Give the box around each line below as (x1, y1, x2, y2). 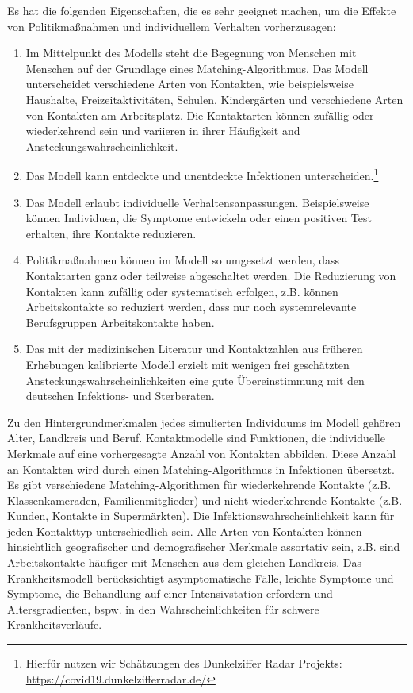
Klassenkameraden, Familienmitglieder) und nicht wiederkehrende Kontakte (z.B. (7, 491, 403, 508)
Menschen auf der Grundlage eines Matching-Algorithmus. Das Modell (25, 60, 369, 76)
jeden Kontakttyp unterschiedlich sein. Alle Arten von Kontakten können (7, 522, 362, 539)
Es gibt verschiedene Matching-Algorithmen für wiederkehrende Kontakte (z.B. (7, 476, 392, 493)
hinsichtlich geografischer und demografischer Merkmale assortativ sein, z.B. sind (7, 538, 400, 555)
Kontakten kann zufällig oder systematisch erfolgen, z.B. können (25, 283, 338, 299)
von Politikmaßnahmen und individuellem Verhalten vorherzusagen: (7, 17, 336, 34)
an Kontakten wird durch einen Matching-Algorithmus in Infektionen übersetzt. (7, 460, 395, 477)
